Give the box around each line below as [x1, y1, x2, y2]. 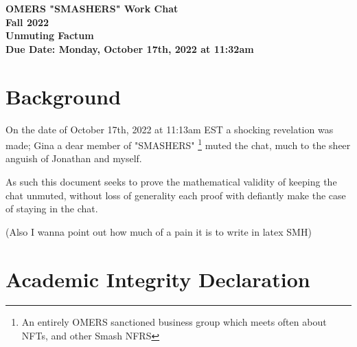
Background [5, 82, 122, 110]
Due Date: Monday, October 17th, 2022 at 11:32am [5, 41, 254, 56]
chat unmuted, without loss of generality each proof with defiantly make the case [5, 188, 346, 202]
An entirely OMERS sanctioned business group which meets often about [21, 315, 327, 329]
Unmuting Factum [5, 28, 94, 43]
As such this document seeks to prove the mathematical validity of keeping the [5, 174, 337, 188]
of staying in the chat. [5, 201, 98, 216]
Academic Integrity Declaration [5, 265, 310, 293]
